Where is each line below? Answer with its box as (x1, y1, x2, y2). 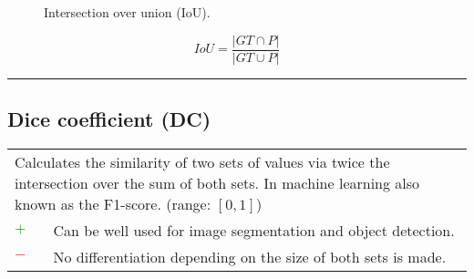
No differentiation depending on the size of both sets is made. (53, 245, 447, 267)
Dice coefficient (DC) (7, 105, 211, 133)
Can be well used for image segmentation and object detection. (53, 219, 455, 241)
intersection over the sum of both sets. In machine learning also (15, 171, 420, 193)
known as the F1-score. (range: (15, 192, 211, 214)
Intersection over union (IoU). (44, 3, 211, 21)
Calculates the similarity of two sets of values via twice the (15, 150, 390, 172)
